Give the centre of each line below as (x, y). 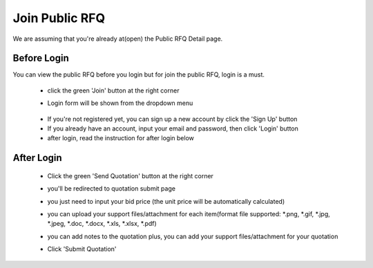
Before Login (41, 58)
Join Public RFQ (59, 18)
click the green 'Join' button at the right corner (113, 90)
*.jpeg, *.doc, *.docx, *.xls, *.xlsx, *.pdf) (102, 224)
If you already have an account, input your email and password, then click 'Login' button (173, 128)
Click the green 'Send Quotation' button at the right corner (131, 175)
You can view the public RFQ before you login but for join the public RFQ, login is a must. (139, 75)
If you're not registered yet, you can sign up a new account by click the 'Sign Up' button (172, 119)
